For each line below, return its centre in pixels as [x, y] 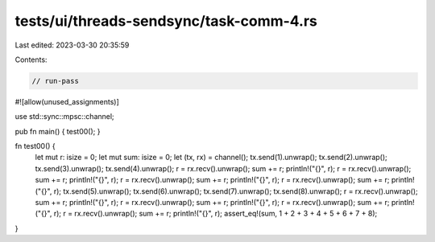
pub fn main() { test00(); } [58, 131]
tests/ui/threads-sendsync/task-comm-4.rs [166, 21]
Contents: [31, 59]
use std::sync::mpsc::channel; [64, 117]
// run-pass [56, 81]
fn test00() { [35, 146]
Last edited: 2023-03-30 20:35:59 [72, 45]
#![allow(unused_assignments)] [67, 101]
